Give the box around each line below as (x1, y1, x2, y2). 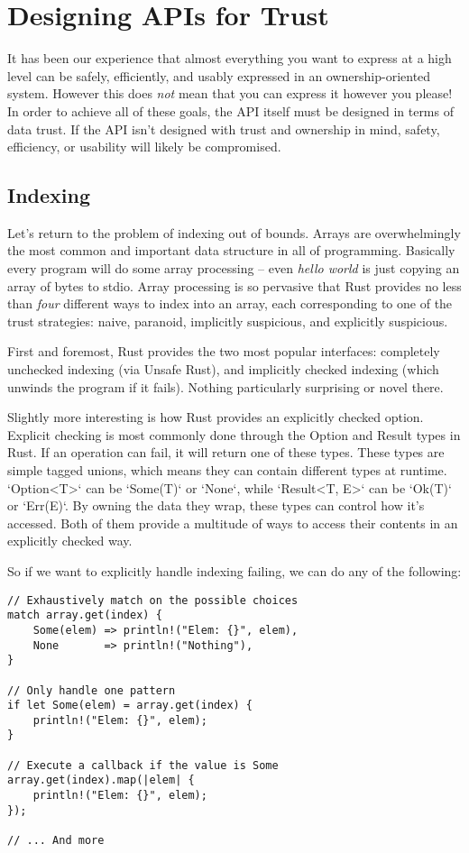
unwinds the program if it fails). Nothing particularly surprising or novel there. (7, 377, 444, 396)
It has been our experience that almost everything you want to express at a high (7, 49, 452, 68)
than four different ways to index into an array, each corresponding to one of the (7, 294, 453, 313)
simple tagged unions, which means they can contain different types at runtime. (7, 461, 447, 480)
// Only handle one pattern (7, 683, 176, 697)
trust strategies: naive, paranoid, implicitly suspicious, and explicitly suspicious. (7, 311, 448, 330)
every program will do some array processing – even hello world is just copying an (7, 259, 460, 278)
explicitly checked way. (7, 531, 133, 550)
